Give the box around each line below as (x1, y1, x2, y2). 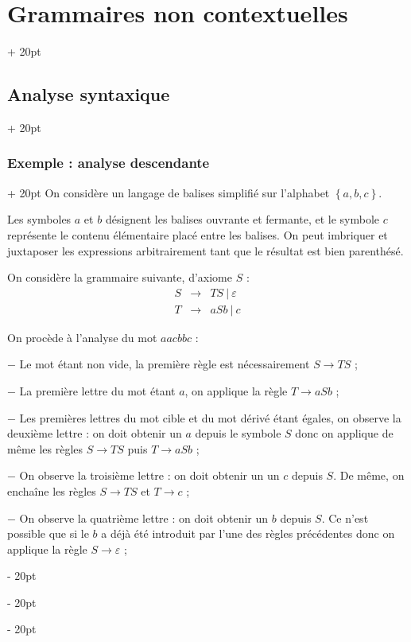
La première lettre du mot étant (19, 382, 176, 399)
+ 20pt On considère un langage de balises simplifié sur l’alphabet (7, 184, 330, 200)
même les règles (7, 440, 83, 457)
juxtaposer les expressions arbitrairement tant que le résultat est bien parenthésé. (7, 242, 404, 259)
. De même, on (333, 467, 405, 484)
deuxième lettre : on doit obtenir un (7, 425, 182, 442)
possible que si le (7, 525, 89, 542)
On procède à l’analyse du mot (7, 329, 157, 345)
